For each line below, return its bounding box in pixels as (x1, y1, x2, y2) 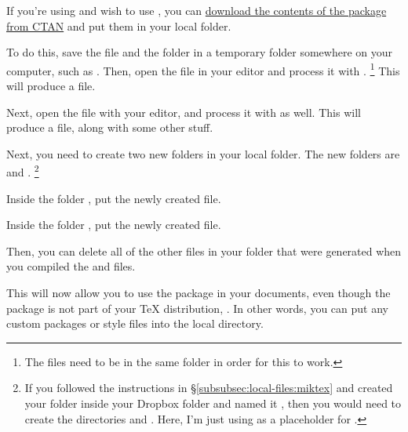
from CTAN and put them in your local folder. (6, 17, 231, 34)
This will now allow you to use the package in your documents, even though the (6, 285, 391, 301)
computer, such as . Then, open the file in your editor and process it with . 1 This (6, 60, 400, 78)
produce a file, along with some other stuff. (6, 119, 213, 136)
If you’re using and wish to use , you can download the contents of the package (6, 2, 387, 18)
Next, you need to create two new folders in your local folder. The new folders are (6, 145, 400, 162)
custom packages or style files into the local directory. (6, 315, 264, 332)
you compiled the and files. (6, 258, 136, 274)
